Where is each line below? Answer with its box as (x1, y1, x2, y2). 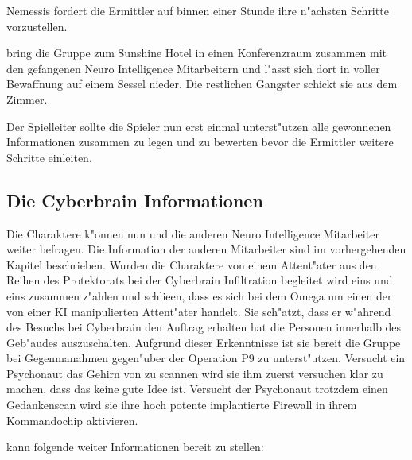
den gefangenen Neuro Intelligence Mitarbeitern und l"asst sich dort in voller (6, 60, 380, 76)
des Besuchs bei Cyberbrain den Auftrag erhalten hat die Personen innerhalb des (6, 319, 402, 335)
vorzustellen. (6, 17, 68, 34)
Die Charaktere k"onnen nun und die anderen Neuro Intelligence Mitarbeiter (6, 225, 379, 242)
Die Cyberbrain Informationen (6, 187, 263, 212)
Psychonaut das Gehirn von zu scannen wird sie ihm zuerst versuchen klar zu (6, 365, 383, 381)
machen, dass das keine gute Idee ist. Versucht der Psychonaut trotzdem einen (6, 381, 388, 397)
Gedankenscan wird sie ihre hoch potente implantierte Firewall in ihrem (6, 396, 357, 413)
